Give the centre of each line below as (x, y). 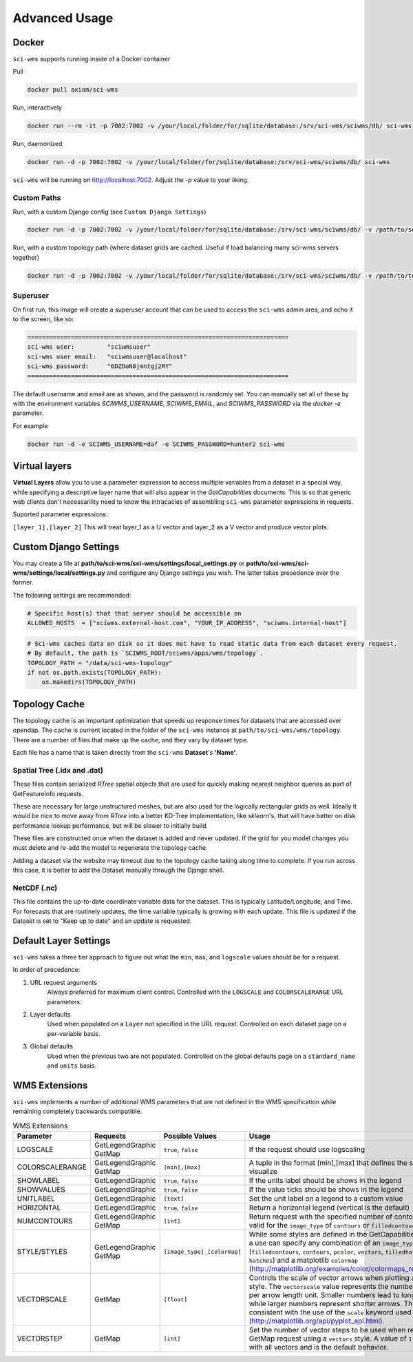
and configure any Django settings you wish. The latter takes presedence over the (223, 573)
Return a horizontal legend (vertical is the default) (329, 1208)
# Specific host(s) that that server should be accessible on (134, 613)
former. (23, 582)
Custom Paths (37, 198)
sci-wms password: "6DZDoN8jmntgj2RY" (100, 366)
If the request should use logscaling (307, 1150)
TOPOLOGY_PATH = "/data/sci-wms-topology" (100, 663)
